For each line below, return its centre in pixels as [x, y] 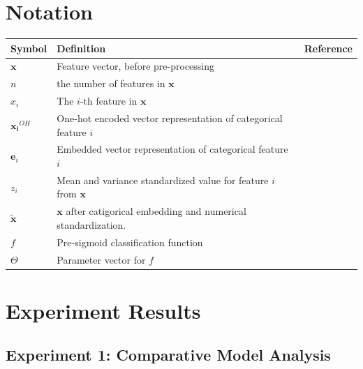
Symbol [29, 48]
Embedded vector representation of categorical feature [172, 149]
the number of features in [111, 83]
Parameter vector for [101, 259]
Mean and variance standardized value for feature [163, 180]
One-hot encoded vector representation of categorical [170, 118]
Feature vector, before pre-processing [136, 66]
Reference [328, 48]
